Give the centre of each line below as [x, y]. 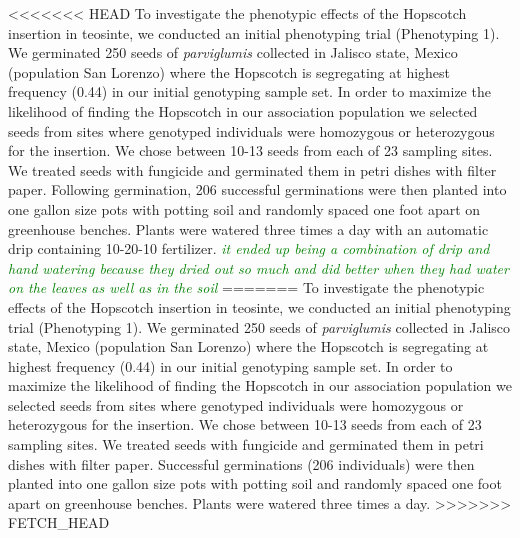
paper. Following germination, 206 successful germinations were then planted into [257, 189]
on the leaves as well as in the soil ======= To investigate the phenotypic [246, 287]
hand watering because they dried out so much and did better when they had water [258, 267]
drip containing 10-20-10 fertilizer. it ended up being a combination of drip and [249, 248]
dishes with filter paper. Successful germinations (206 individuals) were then [241, 463]
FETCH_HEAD [59, 522]
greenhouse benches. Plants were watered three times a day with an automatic [248, 228]
